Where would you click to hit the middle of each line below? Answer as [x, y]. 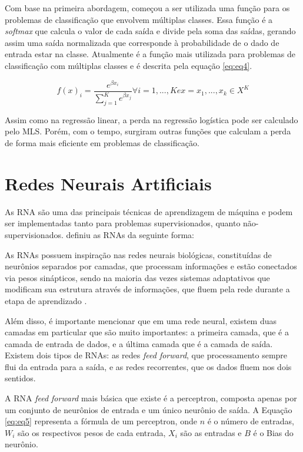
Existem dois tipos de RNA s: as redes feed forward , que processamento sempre [146, 355]
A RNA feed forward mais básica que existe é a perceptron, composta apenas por [151, 398]
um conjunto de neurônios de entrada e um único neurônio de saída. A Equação [149, 409]
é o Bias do [273, 432]
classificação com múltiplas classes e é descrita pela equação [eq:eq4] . [129, 65]
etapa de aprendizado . [46, 300]
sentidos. [20, 378]
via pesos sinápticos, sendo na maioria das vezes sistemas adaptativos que [137, 277]
